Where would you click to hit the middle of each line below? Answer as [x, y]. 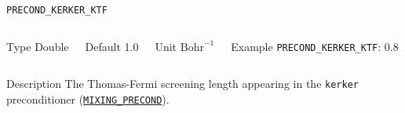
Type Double [38, 46]
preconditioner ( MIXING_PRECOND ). [88, 98]
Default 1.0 [112, 46]
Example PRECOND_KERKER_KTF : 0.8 [315, 46]
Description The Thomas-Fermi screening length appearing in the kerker [182, 84]
